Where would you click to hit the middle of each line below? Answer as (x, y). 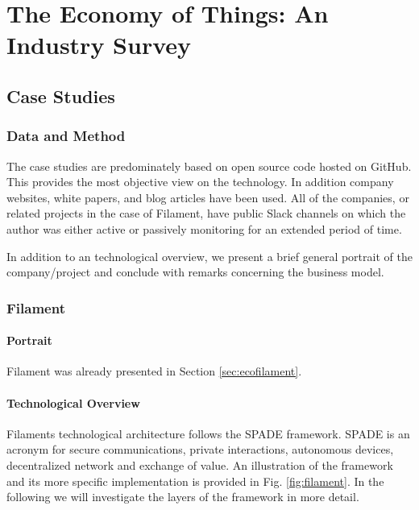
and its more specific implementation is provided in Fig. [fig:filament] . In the (195, 481)
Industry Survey (99, 45)
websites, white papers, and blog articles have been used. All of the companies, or (208, 197)
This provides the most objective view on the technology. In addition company (200, 182)
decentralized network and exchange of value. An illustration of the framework (200, 464)
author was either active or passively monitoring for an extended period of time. (204, 228)
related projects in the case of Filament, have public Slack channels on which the (206, 213)
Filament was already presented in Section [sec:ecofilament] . (154, 371)
